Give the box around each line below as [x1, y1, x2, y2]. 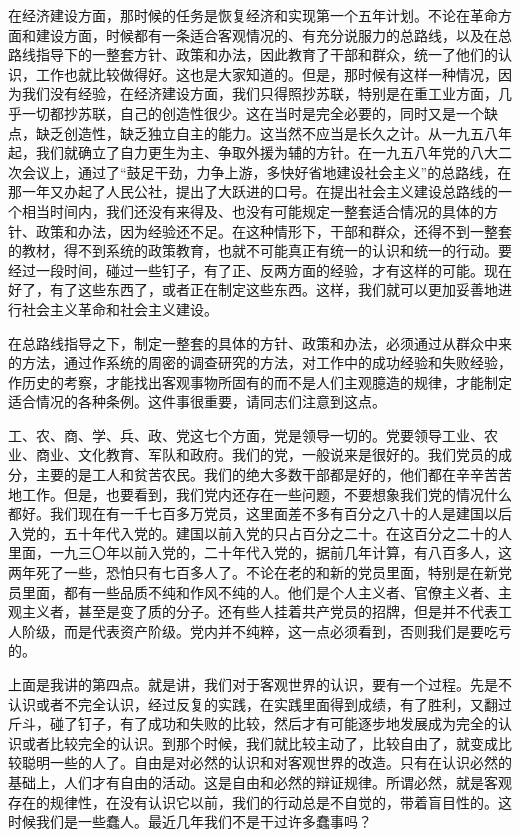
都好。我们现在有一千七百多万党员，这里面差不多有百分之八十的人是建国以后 [8, 503, 512, 524]
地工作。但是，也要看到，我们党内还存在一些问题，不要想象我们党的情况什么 [8, 483, 512, 504]
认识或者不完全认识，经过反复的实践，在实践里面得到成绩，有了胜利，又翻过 [8, 693, 512, 714]
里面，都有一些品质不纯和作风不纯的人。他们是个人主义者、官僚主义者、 [21, 581, 498, 602]
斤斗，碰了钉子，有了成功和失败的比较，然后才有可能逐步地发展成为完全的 [8, 713, 498, 734]
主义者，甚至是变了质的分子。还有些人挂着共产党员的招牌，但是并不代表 [21, 601, 498, 622]
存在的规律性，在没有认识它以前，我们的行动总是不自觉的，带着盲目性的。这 [8, 791, 512, 812]
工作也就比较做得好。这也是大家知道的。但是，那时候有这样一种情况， [35, 63, 498, 84]
